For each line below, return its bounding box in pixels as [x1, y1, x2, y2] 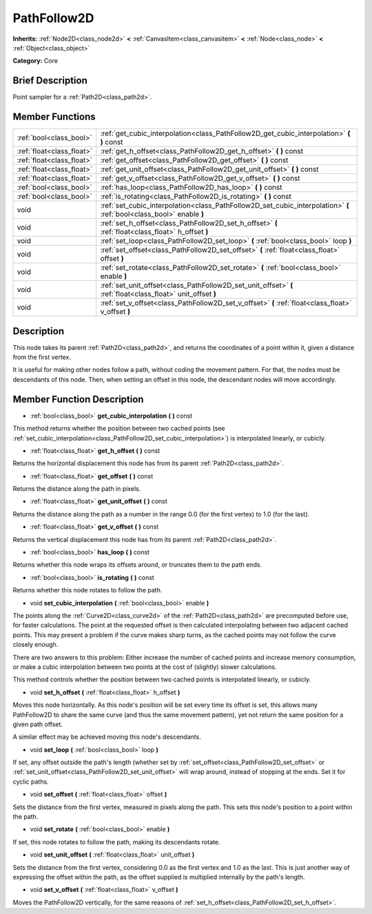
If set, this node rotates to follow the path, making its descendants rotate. [12, 837, 220, 846]
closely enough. [12, 641, 59, 649]
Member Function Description [12, 393, 144, 405]
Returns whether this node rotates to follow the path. [12, 586, 163, 594]
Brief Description [12, 75, 87, 86]
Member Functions [12, 111, 96, 123]
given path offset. [12, 720, 63, 728]
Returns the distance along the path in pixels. [12, 485, 141, 493]
